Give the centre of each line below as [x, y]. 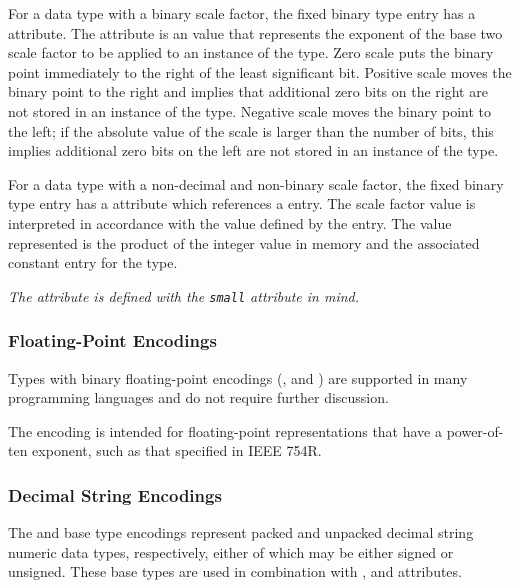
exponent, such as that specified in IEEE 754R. [177, 450]
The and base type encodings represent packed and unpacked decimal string [241, 532]
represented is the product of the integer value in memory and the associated [244, 242]
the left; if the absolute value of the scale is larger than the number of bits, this [251, 130]
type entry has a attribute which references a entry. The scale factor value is [242, 203]
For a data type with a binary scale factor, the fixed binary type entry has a [242, 13]
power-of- [475, 430]
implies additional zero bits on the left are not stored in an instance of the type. [253, 150]
